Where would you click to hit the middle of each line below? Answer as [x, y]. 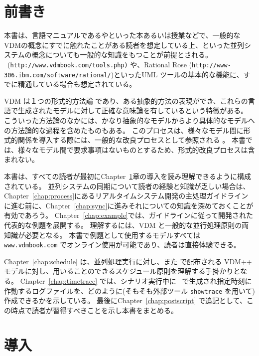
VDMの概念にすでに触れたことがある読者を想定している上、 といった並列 [124, 45]
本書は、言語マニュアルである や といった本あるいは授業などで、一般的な [122, 35]
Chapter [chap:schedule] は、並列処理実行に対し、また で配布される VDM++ [128, 261]
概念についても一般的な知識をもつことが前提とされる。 [122, 55]
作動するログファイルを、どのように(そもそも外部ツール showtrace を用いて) [129, 290]
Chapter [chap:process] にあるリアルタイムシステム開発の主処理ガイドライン [126, 196]
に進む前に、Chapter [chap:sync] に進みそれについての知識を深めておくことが [129, 205]
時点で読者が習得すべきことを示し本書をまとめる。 [94, 310]
